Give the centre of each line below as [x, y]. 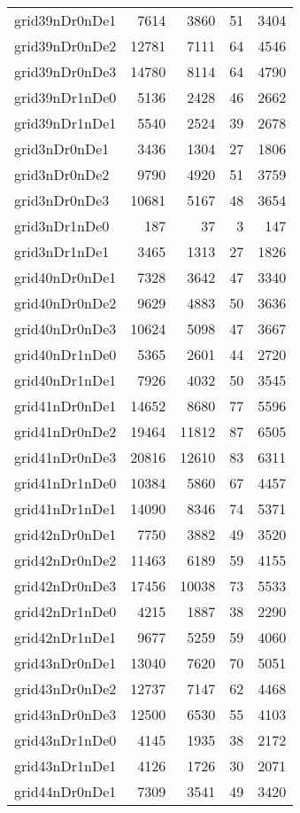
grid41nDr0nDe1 [65, 406]
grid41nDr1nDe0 [65, 483]
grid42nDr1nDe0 [65, 611]
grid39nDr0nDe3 [65, 71]
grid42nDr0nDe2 [65, 560]
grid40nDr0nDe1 [65, 277]
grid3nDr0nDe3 [62, 200]
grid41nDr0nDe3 [65, 457]
